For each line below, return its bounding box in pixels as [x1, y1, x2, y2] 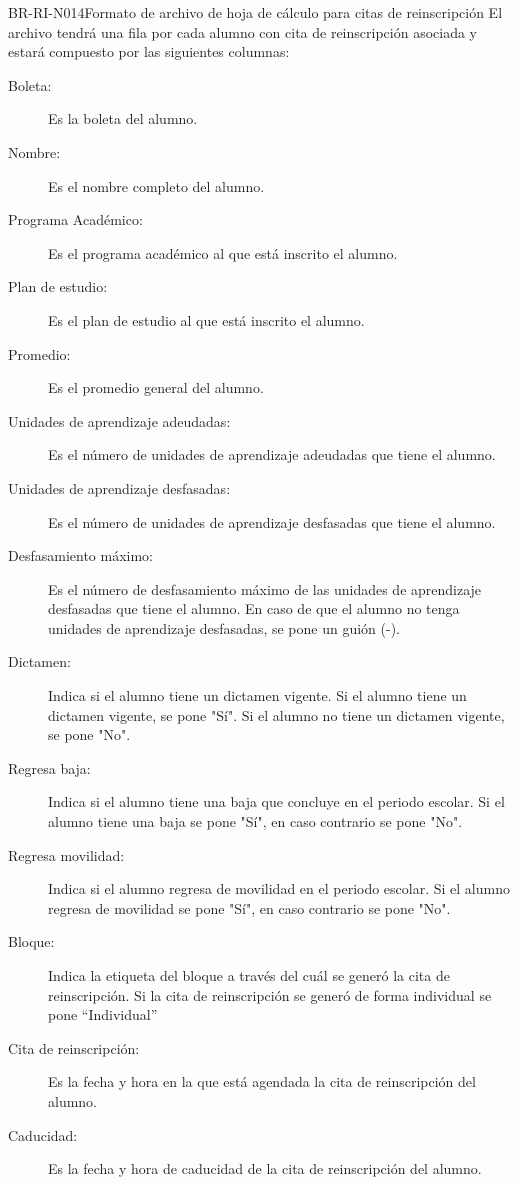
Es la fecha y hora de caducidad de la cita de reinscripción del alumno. [48, 1158, 482, 1179]
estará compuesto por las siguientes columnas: [8, 41, 290, 62]
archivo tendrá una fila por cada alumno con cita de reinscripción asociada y [8, 21, 477, 42]
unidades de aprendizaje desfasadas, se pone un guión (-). [48, 617, 401, 638]
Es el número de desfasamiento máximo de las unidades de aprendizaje [48, 578, 482, 599]
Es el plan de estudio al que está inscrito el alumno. [48, 309, 365, 330]
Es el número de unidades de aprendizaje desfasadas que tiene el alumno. [48, 511, 496, 532]
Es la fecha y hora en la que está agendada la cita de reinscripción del [48, 1071, 476, 1092]
